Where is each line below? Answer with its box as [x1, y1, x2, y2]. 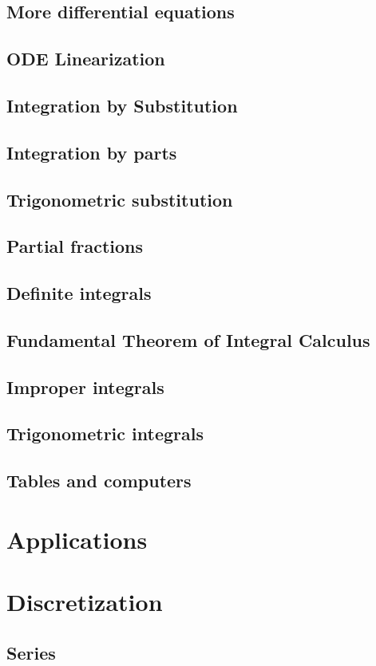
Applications [6, 522, 148, 555]
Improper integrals [6, 374, 164, 399]
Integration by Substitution [6, 93, 238, 117]
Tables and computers [6, 468, 192, 493]
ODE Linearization [6, 46, 165, 71]
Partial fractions [6, 234, 144, 258]
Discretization [6, 585, 163, 618]
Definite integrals [6, 281, 152, 305]
